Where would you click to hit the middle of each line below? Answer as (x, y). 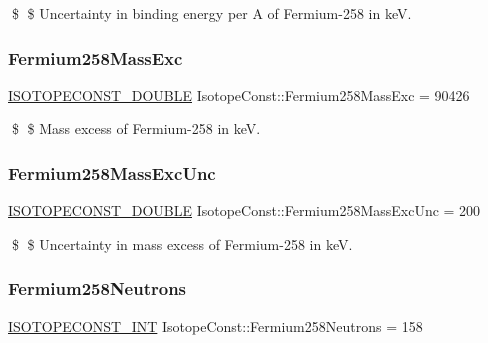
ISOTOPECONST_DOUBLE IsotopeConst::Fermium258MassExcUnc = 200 (244, 210)
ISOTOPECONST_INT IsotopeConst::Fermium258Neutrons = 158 (215, 325)
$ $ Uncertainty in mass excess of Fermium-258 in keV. (182, 243)
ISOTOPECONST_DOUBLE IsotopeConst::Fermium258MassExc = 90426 (239, 94)
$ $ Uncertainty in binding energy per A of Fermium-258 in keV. (211, 13)
